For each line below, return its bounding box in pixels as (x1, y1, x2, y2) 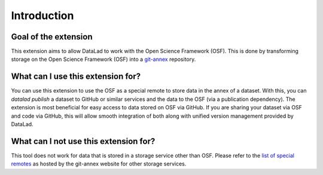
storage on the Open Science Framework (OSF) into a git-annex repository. (11, 56, 196, 63)
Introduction (11, 9, 74, 22)
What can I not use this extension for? (11, 136, 156, 146)
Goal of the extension (11, 32, 93, 42)
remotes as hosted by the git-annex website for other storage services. (11, 160, 187, 167)
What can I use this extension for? (11, 72, 141, 82)
